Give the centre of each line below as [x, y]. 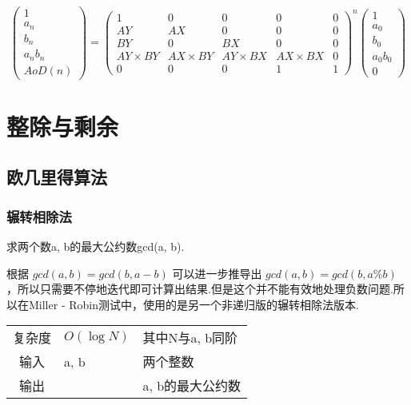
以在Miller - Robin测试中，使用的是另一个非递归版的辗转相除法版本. [183, 304]
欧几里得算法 [57, 177]
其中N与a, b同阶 [190, 338]
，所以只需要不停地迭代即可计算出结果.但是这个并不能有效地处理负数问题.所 [205, 289]
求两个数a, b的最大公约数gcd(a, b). [96, 246]
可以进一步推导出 [217, 273]
